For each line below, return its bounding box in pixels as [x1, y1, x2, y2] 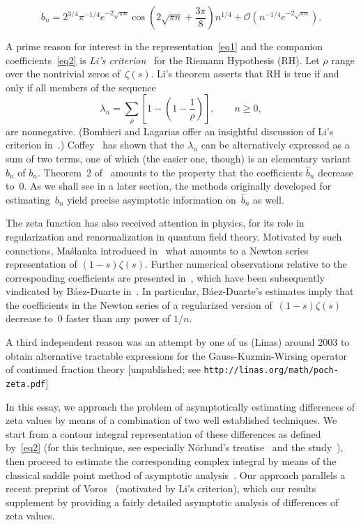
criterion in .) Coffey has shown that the [6, 137, 185, 152]
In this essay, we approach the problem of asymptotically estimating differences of [6, 399, 355, 413]
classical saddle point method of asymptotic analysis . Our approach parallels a [6, 467, 346, 482]
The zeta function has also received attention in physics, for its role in [6, 215, 305, 230]
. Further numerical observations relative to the [144, 257, 347, 271]
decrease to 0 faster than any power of [6, 311, 171, 326]
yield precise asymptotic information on [67, 192, 236, 206]
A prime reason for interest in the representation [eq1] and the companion [6, 39, 323, 53]
